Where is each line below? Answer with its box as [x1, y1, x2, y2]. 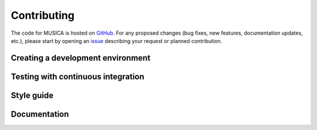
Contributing [11, 9, 75, 22]
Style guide [11, 90, 54, 100]
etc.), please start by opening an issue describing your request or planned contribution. [11, 37, 222, 44]
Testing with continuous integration [11, 71, 145, 82]
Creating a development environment [11, 53, 151, 63]
